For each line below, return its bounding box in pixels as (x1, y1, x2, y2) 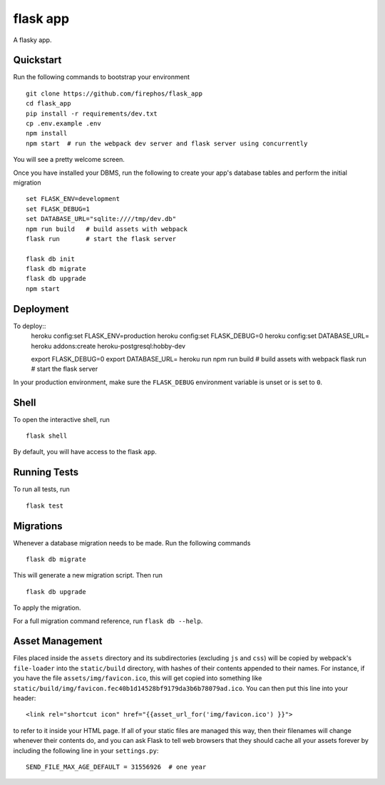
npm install (26, 129, 68, 138)
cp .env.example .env (26, 120, 101, 128)
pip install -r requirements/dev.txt (26, 109, 158, 118)
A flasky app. (13, 36, 52, 44)
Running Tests (13, 466, 78, 478)
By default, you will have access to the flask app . (13, 448, 157, 456)
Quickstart (13, 54, 62, 66)
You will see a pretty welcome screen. (13, 155, 125, 164)
